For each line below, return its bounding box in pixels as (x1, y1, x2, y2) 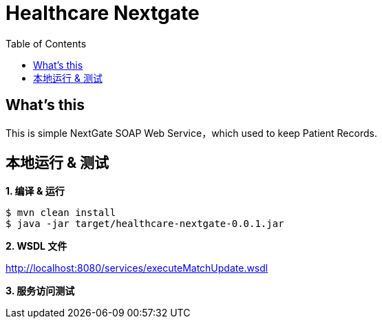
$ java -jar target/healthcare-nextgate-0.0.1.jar (6, 218, 284, 230)
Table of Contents (6, 37, 87, 50)
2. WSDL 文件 (6, 240, 67, 252)
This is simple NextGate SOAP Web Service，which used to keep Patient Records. (6, 127, 377, 139)
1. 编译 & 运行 (6, 185, 65, 197)
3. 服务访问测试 (6, 285, 75, 297)
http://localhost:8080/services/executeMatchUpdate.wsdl (6, 262, 268, 274)
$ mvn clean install (6, 207, 116, 219)
